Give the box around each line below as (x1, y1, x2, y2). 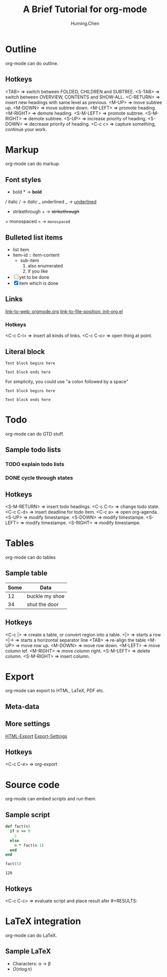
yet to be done (19, 274, 50, 280)
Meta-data (5, 702, 39, 711)
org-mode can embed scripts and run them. (5, 796, 97, 802)
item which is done (19, 280, 59, 286)
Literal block (5, 347, 46, 356)
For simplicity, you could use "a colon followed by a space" (5, 378, 129, 384)
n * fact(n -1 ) (14, 843, 44, 848)
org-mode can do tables (5, 554, 56, 560)
